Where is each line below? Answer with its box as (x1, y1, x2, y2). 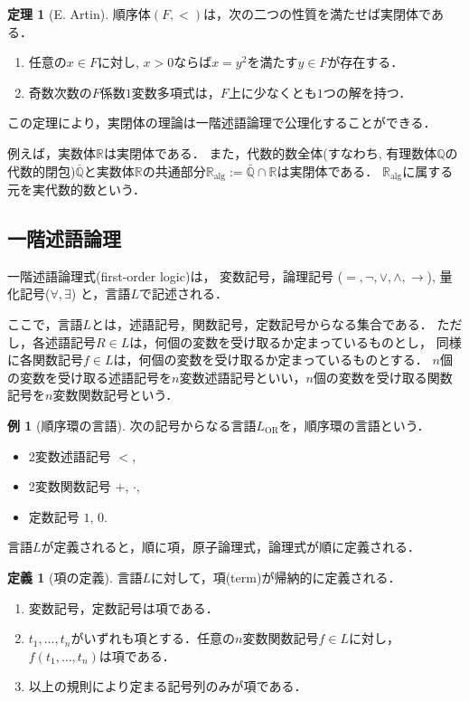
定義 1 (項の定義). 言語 (7, 567, 143, 586)
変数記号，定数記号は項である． (28, 598, 219, 617)
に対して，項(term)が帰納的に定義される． (151, 567, 401, 586)
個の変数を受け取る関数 (313, 367, 453, 386)
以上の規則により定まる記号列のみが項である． (28, 677, 307, 696)
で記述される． (138, 284, 228, 303)
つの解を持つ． (323, 82, 412, 101)
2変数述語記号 (28, 446, 111, 465)
